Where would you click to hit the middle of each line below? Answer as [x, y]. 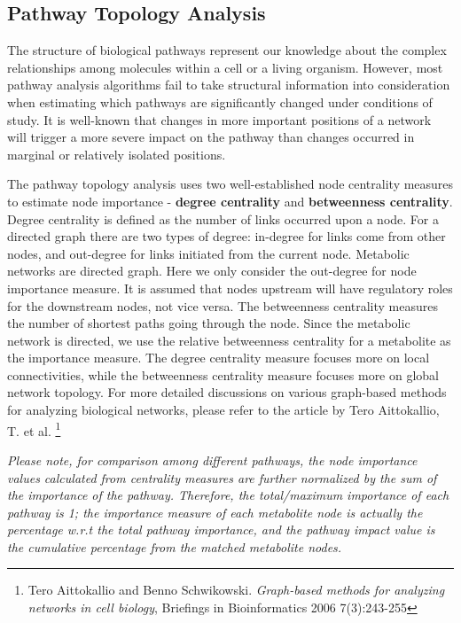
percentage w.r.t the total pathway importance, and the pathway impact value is [221, 530]
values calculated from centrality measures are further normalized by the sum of [222, 477]
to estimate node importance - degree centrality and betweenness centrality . [230, 201]
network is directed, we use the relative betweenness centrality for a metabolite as [229, 340]
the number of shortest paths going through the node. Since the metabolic [209, 323]
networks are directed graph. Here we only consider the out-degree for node [212, 271]
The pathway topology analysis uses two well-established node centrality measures [230, 184]
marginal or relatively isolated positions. [117, 154]
